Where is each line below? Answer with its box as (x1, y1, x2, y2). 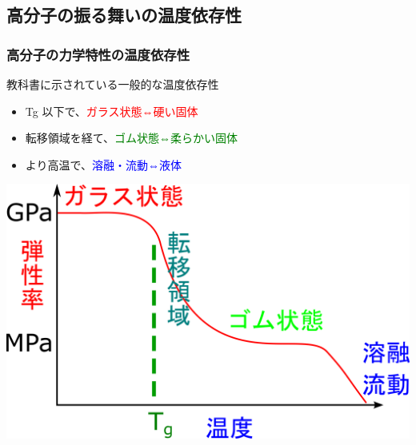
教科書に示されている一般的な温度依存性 (6, 76, 219, 92)
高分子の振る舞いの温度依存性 (6, 2, 242, 27)
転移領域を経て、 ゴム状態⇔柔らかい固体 (25, 129, 238, 146)
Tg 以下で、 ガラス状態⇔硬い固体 (25, 102, 198, 119)
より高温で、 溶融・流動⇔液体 (25, 156, 182, 173)
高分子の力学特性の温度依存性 (6, 44, 190, 64)
